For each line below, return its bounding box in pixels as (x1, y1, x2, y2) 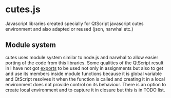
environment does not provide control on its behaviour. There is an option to (5, 81, 166, 87)
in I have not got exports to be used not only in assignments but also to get (5, 65, 163, 71)
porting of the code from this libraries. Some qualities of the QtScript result (5, 60, 164, 66)
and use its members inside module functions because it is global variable (5, 70, 162, 77)
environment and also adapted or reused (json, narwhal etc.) (5, 26, 134, 32)
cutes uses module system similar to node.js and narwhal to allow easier (5, 54, 159, 60)
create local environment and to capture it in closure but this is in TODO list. (5, 87, 165, 93)
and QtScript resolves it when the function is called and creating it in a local (5, 76, 165, 82)
